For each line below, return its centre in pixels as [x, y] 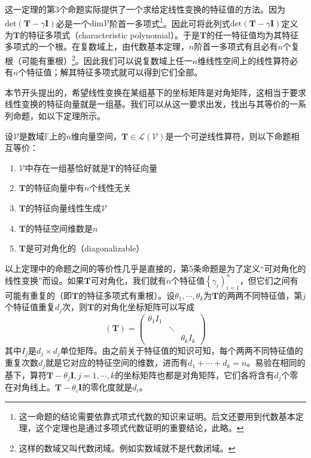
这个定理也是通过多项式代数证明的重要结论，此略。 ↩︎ [140, 428]
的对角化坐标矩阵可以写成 [144, 307]
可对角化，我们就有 [128, 280]
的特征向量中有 [55, 188]
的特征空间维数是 [59, 228]
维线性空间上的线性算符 [244, 60]
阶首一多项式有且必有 [236, 46]
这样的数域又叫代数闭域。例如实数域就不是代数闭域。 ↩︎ [127, 448]
